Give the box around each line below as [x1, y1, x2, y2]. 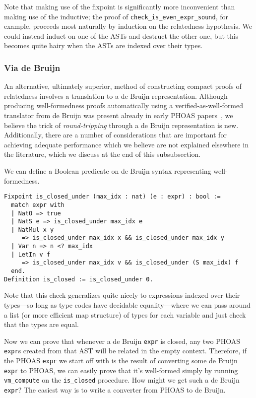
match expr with [11, 201, 64, 208]
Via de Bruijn [4, 61, 61, 73]
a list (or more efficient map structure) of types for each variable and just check [4, 309, 246, 320]
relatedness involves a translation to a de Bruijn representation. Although [4, 90, 228, 101]
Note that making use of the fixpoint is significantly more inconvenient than [4, 1, 235, 11]
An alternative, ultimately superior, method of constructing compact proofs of [4, 81, 242, 91]
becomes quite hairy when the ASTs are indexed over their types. [4, 40, 203, 51]
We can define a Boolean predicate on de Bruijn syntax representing [4, 166, 211, 176]
